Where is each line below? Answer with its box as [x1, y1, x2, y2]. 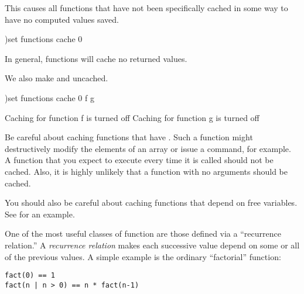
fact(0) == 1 [5, 271, 55, 280]
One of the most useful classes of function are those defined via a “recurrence [5, 227, 281, 240]
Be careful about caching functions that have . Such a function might [5, 131, 253, 143]
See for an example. [5, 207, 75, 220]
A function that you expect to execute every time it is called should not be [5, 154, 274, 166]
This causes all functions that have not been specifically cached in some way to [5, 2, 288, 13]
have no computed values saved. [5, 13, 119, 25]
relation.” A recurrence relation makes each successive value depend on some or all [5, 238, 300, 251]
